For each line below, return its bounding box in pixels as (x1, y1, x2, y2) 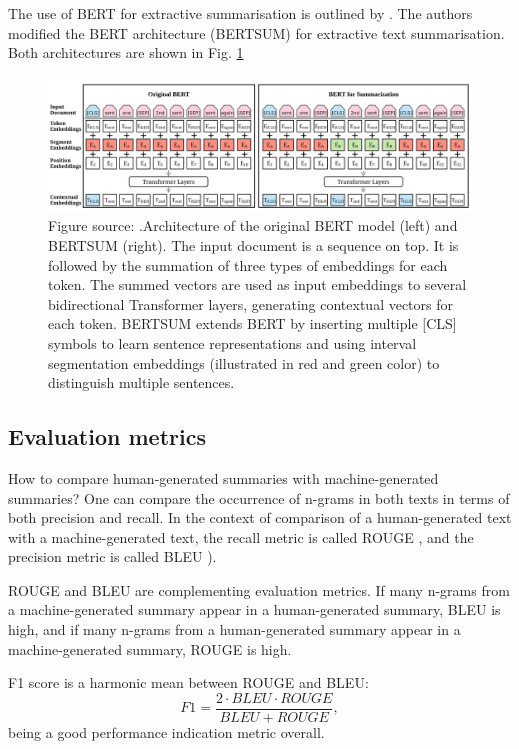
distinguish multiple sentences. (48, 372, 235, 393)
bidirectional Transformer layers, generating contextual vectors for (48, 293, 454, 314)
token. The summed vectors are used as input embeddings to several (48, 274, 467, 295)
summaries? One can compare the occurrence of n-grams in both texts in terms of (8, 487, 510, 508)
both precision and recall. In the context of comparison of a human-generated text (8, 507, 512, 528)
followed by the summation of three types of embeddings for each (48, 254, 448, 275)
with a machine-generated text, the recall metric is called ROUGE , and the (8, 526, 474, 547)
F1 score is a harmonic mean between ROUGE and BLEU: (8, 672, 369, 693)
